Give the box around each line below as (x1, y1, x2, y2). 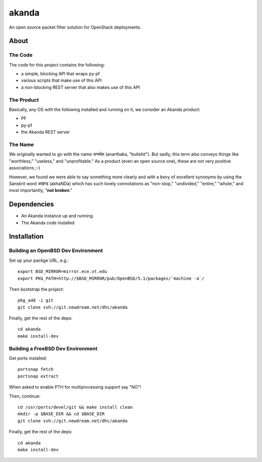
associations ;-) (9, 165, 41, 171)
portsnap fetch (17, 367, 54, 372)
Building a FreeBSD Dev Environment (9, 345, 98, 352)
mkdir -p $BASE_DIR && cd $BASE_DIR (17, 411, 105, 417)
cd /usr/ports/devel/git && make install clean (17, 404, 133, 410)
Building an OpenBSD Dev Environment (9, 247, 103, 254)
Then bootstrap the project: (9, 286, 64, 292)
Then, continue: (9, 393, 41, 399)
